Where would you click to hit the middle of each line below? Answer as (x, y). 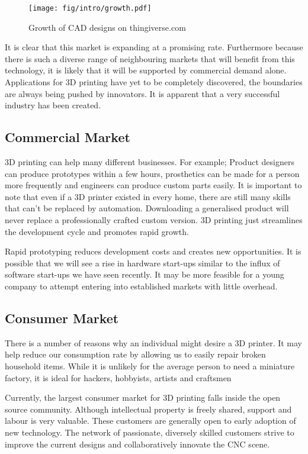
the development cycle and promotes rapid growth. (97, 231)
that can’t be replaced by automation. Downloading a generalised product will (147, 208)
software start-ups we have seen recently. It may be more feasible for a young (145, 274)
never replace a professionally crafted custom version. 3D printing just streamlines (154, 219)
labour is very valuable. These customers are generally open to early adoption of (150, 421)
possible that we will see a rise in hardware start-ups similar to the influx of (142, 263)
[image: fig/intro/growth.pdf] (90, 8)
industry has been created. (53, 105)
